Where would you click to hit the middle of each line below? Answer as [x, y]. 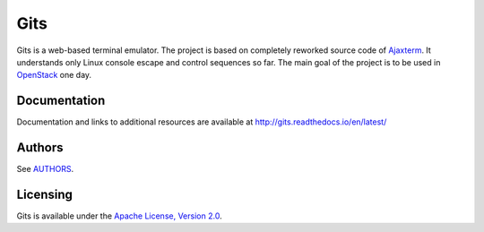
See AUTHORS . [45, 169]
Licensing [45, 194]
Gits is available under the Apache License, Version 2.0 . [120, 216]
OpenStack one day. [54, 75]
